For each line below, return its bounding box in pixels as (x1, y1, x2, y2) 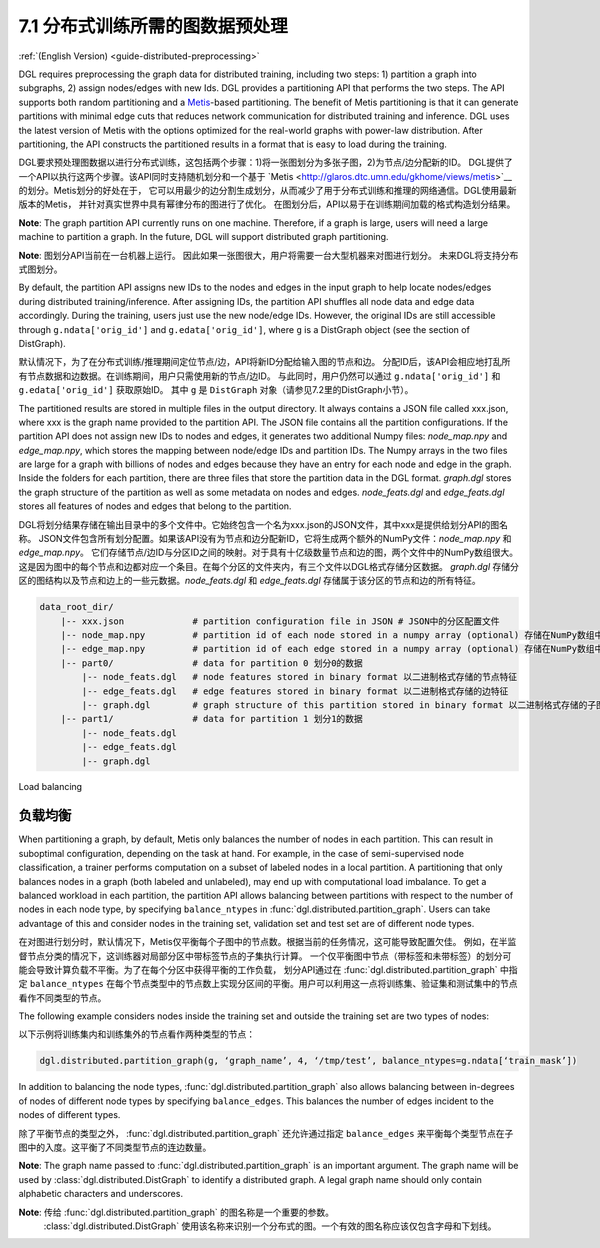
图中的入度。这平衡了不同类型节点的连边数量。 (18, 1141, 212, 1153)
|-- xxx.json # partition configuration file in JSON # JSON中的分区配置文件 (60, 615, 500, 627)
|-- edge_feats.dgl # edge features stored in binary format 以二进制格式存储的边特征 (81, 685, 509, 697)
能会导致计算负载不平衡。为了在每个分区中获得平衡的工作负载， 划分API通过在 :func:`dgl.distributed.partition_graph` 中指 (18, 963, 518, 975)
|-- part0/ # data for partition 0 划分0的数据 (60, 657, 364, 669)
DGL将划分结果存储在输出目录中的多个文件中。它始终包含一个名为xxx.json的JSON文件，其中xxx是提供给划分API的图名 (18, 518, 509, 530)
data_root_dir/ (39, 601, 114, 613)
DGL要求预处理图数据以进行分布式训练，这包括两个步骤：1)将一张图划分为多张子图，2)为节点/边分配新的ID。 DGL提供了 (18, 156, 514, 169)
